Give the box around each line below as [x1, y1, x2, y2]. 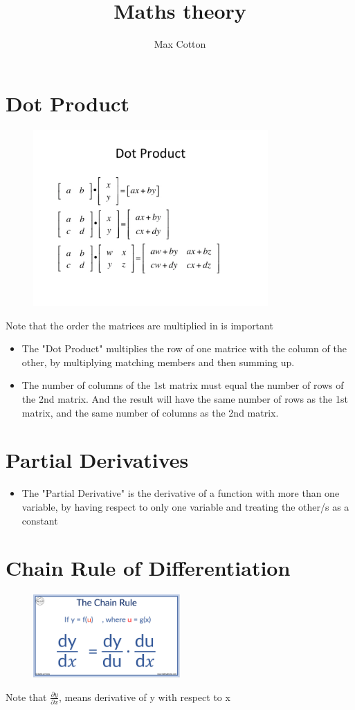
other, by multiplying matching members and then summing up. [21, 354, 295, 369]
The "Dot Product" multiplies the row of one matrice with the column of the [21, 341, 347, 356]
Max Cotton [154, 37, 206, 51]
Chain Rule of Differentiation [6, 554, 291, 582]
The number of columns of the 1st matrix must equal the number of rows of [21, 378, 344, 392]
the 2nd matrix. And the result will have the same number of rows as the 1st [21, 392, 348, 406]
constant [21, 513, 58, 527]
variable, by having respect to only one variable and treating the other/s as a [21, 499, 349, 513]
